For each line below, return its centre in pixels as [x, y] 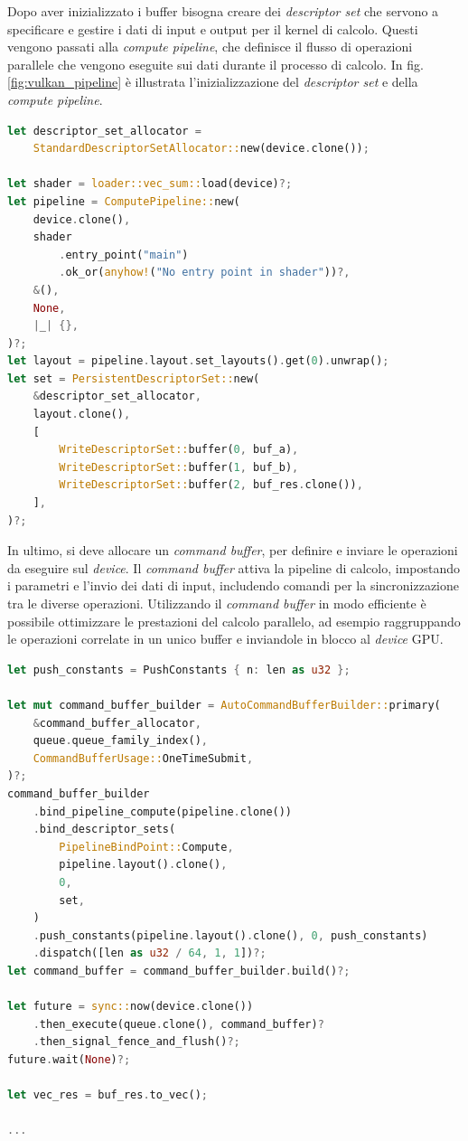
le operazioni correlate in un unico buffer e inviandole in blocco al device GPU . [225, 639]
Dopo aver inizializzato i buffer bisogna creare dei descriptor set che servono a [223, 11]
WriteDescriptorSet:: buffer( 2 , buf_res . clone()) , [211, 485]
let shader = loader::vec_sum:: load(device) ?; [150, 184]
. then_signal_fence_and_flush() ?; [136, 1042]
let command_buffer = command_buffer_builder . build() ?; [179, 971]
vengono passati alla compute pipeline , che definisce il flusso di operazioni [210, 47]
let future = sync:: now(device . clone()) [131, 1007]
